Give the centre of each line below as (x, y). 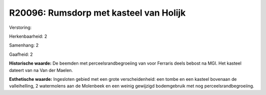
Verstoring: (20, 27)
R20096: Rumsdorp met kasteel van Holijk (97, 13)
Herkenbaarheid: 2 (28, 36)
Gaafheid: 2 (21, 54)
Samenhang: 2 (24, 45)
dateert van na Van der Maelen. (41, 70)
